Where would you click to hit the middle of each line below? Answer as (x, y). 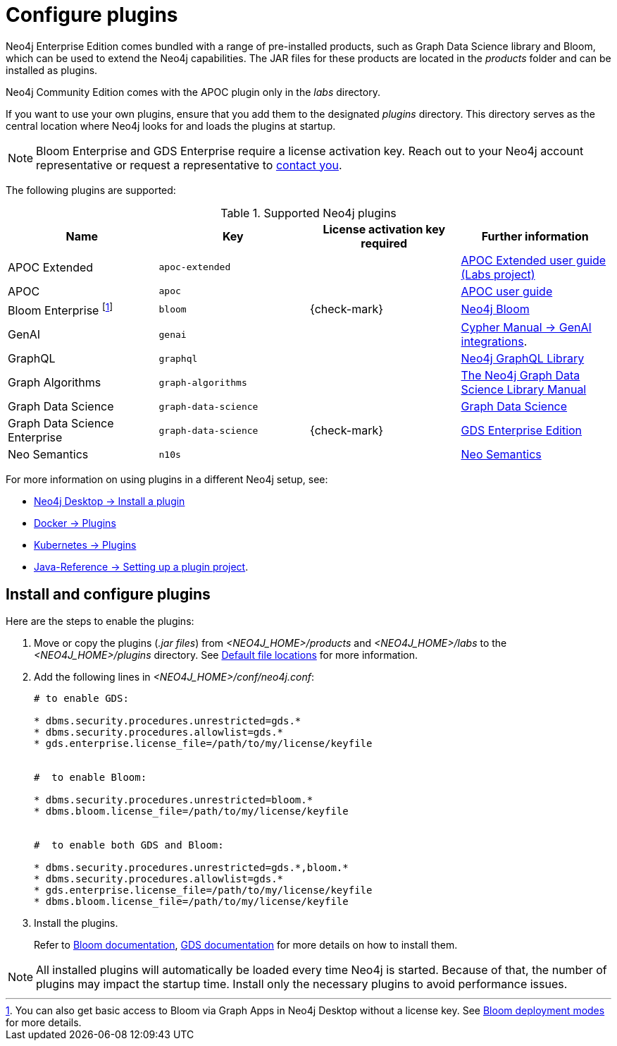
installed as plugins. (52, 70)
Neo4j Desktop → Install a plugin (110, 501)
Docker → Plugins (75, 523)
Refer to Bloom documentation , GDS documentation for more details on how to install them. (246, 944)
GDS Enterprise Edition (522, 431)
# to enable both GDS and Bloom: (129, 845)
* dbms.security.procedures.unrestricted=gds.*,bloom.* (191, 867)
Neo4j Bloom (495, 309)
